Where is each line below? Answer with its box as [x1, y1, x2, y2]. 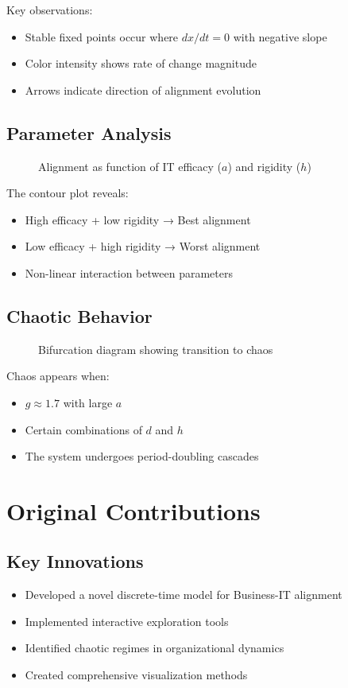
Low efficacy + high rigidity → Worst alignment [25, 238, 261, 255]
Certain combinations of [25, 421, 142, 437]
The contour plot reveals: [6, 185, 129, 201]
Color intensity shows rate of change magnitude [25, 55, 257, 72]
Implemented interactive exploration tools [25, 612, 229, 629]
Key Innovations [6, 549, 144, 573]
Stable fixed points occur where [25, 28, 179, 45]
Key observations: [6, 2, 93, 17]
